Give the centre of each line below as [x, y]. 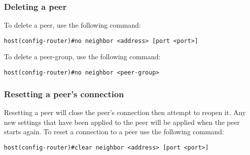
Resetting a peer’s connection [64, 94]
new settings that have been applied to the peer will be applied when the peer [122, 122]
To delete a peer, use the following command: [72, 25]
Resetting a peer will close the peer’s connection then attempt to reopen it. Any [125, 112]
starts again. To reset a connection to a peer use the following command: [114, 132]
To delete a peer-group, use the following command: [82, 57]
